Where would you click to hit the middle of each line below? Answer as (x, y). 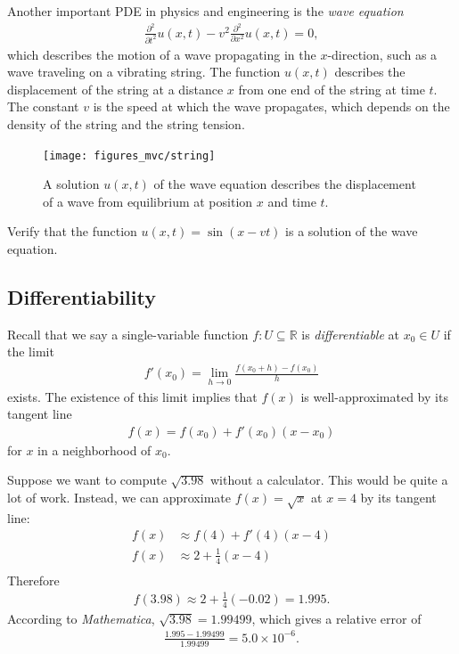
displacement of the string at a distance (115, 89)
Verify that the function (72, 231)
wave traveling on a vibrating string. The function (144, 72)
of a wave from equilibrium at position (148, 201)
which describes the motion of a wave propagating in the (162, 54)
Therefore (33, 580)
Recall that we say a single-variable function (128, 334)
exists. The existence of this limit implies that (132, 396)
